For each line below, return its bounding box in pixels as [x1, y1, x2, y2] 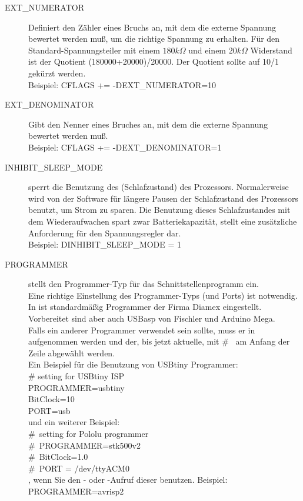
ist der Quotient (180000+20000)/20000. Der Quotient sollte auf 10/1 [28, 55, 279, 68]
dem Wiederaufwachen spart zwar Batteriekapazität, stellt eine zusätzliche [28, 215, 297, 227]
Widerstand [250, 44, 292, 56]
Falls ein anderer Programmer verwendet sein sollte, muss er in [28, 323, 255, 336]
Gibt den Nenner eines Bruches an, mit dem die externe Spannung [28, 118, 268, 130]
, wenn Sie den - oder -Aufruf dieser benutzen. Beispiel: [28, 473, 228, 486]
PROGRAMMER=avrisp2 [28, 485, 124, 497]
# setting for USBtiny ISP [28, 370, 125, 382]
